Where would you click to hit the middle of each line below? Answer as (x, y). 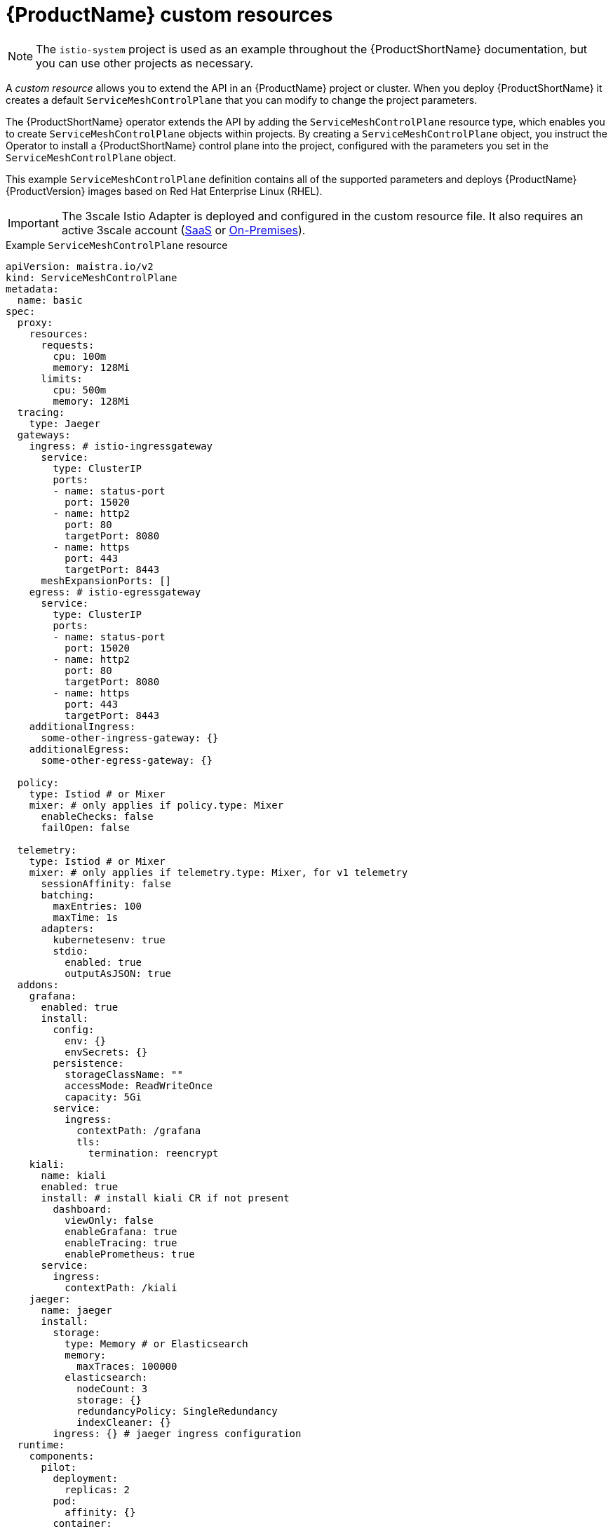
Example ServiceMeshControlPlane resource (117, 245)
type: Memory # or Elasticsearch (156, 1343)
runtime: (41, 1444)
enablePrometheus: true (130, 1254)
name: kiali (74, 1175)
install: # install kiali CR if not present (165, 1198)
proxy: (35, 322)
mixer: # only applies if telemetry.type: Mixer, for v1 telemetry (218, 872)
